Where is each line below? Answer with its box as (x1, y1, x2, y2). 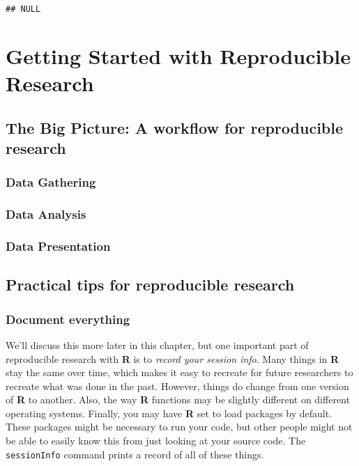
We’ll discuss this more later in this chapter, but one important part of (6, 337, 309, 352)
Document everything (6, 310, 130, 327)
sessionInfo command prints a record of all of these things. (6, 446, 264, 461)
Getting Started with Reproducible (6, 41, 351, 70)
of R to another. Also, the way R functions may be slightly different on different (6, 392, 350, 407)
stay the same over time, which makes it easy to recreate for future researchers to (6, 365, 353, 380)
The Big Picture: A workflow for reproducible (6, 116, 344, 138)
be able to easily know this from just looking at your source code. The (6, 433, 306, 448)
